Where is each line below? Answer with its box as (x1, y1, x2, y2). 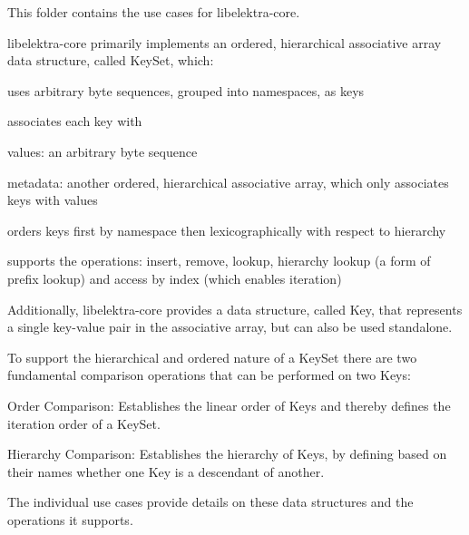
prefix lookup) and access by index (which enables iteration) (7, 268, 342, 287)
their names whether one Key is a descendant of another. (7, 462, 325, 481)
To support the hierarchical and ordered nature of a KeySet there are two (7, 347, 417, 366)
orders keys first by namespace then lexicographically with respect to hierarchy (7, 220, 446, 239)
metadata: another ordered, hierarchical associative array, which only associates (7, 172, 449, 191)
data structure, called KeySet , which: (7, 51, 214, 70)
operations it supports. (7, 510, 133, 529)
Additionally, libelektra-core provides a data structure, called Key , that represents (7, 299, 463, 318)
